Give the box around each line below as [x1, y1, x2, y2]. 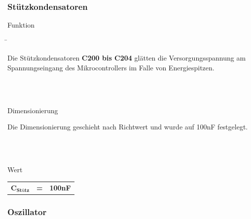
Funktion [7, 20, 35, 30]
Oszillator [7, 205, 47, 218]
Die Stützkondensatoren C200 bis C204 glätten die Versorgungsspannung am [7, 53, 246, 63]
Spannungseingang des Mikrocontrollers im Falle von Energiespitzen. [7, 63, 215, 72]
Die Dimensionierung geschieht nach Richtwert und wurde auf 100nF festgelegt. [7, 122, 248, 132]
